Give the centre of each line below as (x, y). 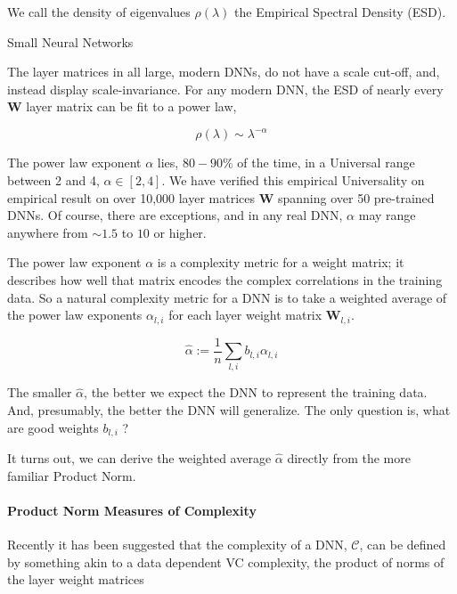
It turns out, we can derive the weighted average (139, 458)
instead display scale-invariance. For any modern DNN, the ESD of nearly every (225, 89)
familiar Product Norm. (72, 475)
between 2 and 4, (53, 180)
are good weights (53, 427)
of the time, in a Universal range (326, 163)
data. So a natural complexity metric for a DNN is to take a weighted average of (227, 297)
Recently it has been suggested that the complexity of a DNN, (177, 545)
